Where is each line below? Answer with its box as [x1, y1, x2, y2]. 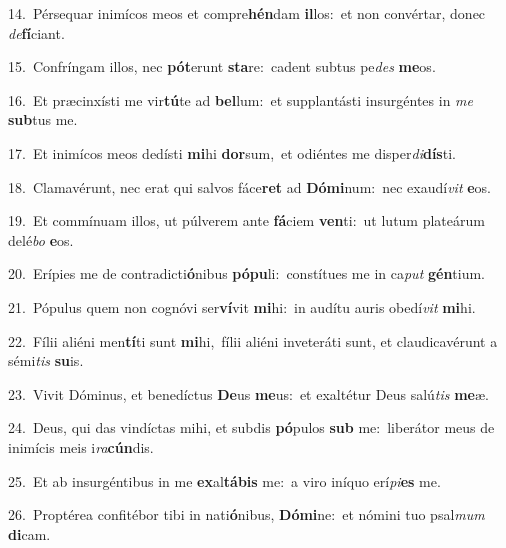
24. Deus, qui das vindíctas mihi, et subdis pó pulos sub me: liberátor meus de [8, 417, 495, 438]
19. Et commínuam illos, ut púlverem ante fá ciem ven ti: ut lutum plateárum [8, 210, 485, 231]
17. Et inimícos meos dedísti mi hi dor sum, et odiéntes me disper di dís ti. [8, 142, 456, 163]
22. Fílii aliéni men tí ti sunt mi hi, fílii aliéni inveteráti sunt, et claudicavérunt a [8, 330, 498, 351]
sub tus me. [8, 109, 78, 130]
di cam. [8, 523, 51, 544]
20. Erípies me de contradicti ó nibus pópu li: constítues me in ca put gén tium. [8, 263, 486, 284]
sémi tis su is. [8, 350, 84, 371]
